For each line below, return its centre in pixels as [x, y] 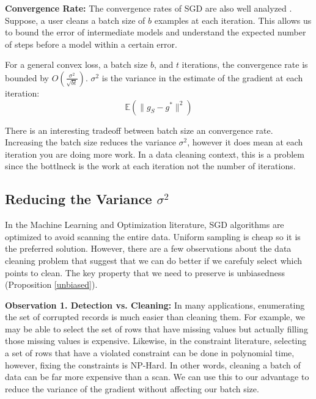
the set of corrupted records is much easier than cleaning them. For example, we [155, 317]
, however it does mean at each [245, 142]
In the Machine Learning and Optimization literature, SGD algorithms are [145, 225]
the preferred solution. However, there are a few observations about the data [148, 248]
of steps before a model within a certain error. [91, 44]
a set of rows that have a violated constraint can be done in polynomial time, [150, 353]
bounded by [27, 77]
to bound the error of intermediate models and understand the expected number [156, 32]
